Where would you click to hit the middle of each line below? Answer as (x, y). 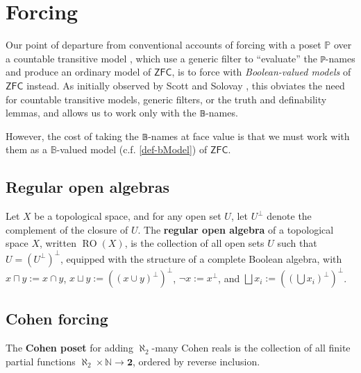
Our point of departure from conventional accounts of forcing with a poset (163, 45)
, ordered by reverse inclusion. (196, 361)
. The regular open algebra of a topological (236, 229)
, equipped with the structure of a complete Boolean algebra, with (201, 258)
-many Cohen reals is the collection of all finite (251, 348)
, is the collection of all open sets (194, 243)
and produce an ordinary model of (78, 72)
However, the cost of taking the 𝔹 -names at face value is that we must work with (178, 136)
